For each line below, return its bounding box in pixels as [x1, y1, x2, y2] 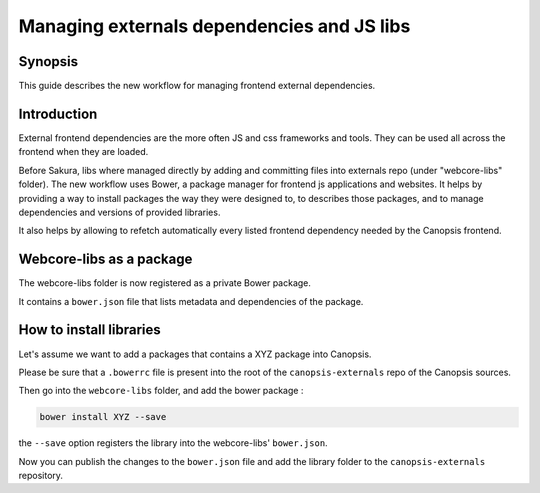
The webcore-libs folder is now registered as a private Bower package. [18, 277, 312, 289]
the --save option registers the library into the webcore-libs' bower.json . [18, 437, 329, 449]
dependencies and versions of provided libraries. [18, 206, 221, 218]
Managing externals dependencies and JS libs [18, 15, 411, 37]
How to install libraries [18, 321, 161, 339]
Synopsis [18, 53, 79, 70]
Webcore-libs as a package [18, 251, 193, 268]
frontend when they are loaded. [18, 146, 149, 158]
